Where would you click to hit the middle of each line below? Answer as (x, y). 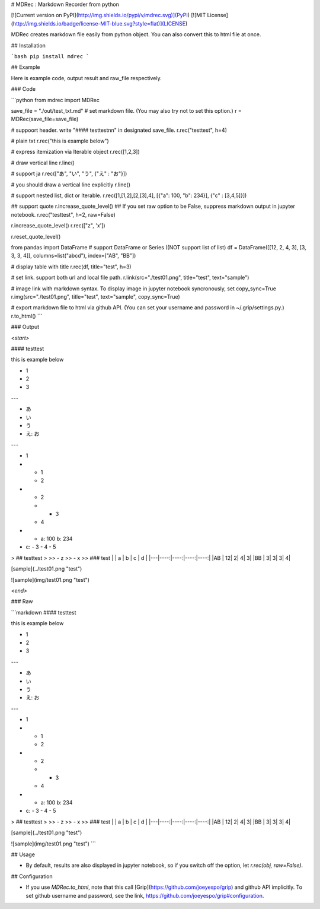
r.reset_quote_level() (36, 236)
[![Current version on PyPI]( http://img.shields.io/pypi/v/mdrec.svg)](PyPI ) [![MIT (108, 15)
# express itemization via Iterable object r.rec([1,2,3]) (76, 152)
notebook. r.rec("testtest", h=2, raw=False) (63, 214)
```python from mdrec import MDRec (55, 100)
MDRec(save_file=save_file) (45, 119)
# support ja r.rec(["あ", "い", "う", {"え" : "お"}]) (69, 174)
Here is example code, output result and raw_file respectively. (87, 78)
